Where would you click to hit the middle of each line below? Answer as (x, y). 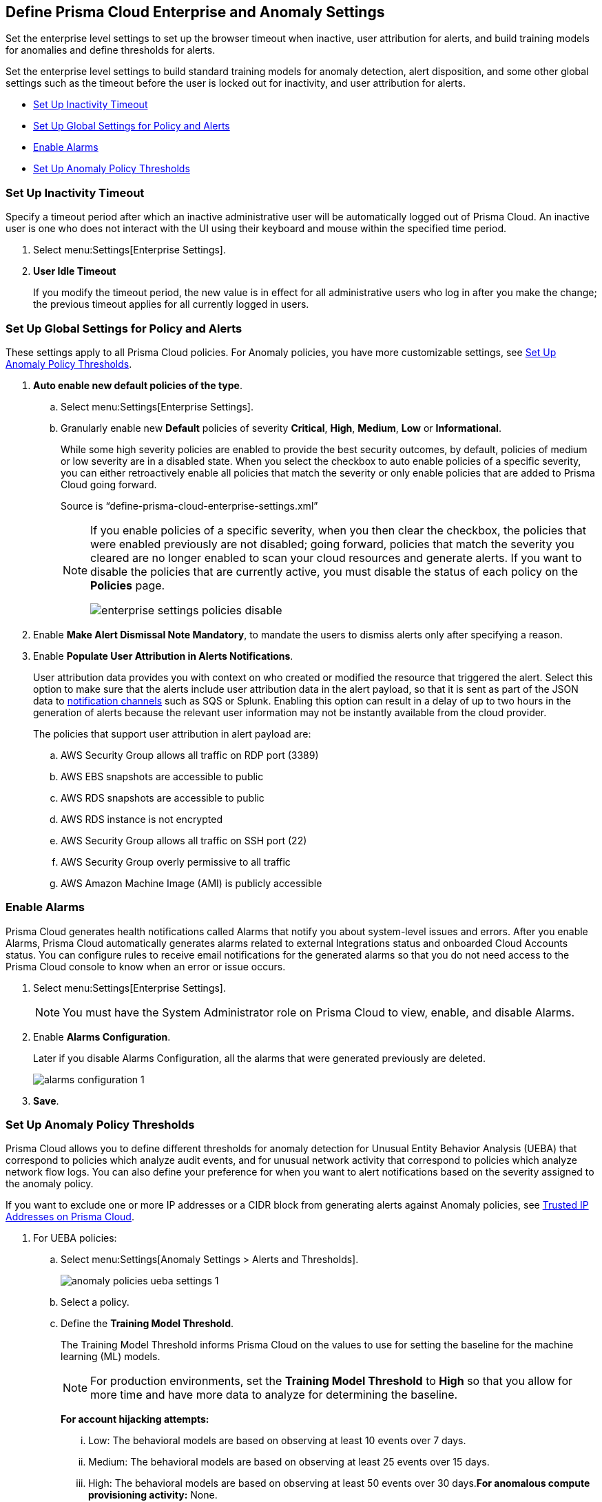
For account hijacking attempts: (135, 1419)
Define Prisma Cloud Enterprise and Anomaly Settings (195, 12)
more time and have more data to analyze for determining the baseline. (274, 1395)
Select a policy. (95, 1302)
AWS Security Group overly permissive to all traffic (176, 862)
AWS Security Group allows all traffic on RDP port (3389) (190, 755)
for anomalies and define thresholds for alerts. (111, 50)
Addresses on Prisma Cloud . (70, 1217)
